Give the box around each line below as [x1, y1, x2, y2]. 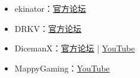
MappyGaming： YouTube [14, 61, 110, 74]
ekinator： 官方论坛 [14, 2, 87, 14]
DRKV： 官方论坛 [14, 22, 82, 34]
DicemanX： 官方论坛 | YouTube [14, 42, 135, 54]
